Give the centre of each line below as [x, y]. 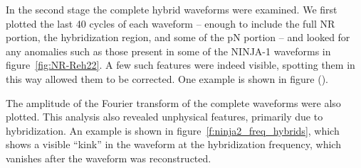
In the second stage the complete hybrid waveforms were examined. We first [172, 9]
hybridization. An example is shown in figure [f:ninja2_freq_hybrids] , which [173, 130]
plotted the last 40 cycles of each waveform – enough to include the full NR [171, 23]
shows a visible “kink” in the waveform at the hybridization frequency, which [173, 144]
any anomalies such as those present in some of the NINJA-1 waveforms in [168, 51]
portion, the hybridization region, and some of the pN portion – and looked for [178, 37]
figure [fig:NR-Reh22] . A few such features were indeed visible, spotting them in [180, 65]
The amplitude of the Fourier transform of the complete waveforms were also [173, 102]
